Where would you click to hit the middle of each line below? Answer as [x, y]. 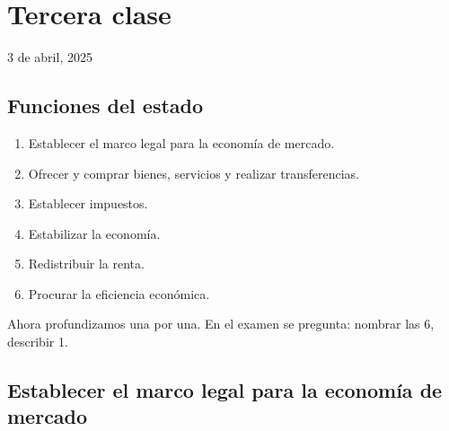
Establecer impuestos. [88, 203]
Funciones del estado [106, 106]
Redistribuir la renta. [86, 264]
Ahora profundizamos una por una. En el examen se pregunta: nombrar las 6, [221, 324]
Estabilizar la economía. [94, 233]
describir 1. [38, 342]
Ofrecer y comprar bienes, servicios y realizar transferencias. [194, 173]
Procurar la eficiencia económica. [119, 293]
